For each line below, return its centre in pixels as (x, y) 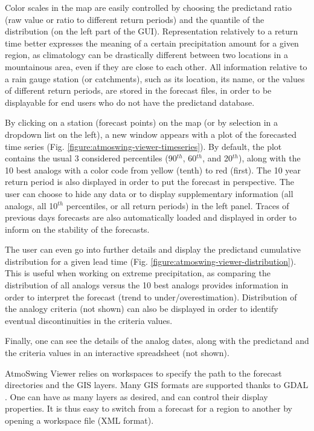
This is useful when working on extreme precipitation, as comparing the (138, 273)
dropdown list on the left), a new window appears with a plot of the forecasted (151, 134)
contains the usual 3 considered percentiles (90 (91, 158)
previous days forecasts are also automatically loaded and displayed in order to (151, 217)
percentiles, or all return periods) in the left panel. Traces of (178, 205)
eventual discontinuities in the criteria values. (89, 320)
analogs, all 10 (31, 205)
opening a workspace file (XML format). (79, 420)
